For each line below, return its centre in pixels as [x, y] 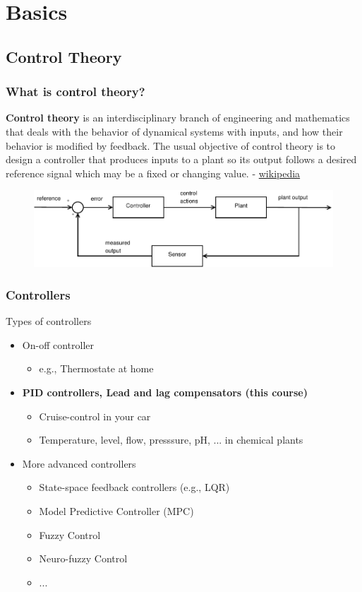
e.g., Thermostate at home [96, 368]
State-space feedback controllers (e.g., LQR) [134, 487]
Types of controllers [49, 321]
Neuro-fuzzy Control [83, 558]
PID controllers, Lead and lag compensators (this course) [165, 392]
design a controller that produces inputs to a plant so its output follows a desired [181, 159]
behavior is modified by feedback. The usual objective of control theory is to [171, 145]
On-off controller [58, 344]
